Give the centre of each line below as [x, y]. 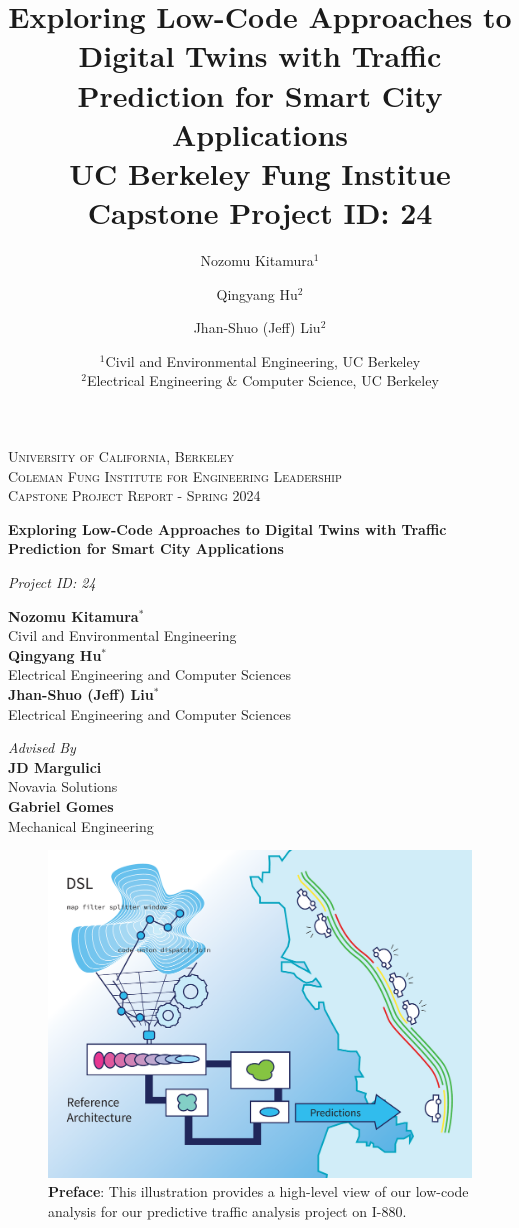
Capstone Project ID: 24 [260, 212]
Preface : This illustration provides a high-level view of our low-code [258, 1191]
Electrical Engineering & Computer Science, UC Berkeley [262, 380]
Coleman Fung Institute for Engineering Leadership [175, 475]
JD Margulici [55, 766]
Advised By [42, 747]
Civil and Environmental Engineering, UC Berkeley [263, 360]
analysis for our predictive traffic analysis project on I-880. [227, 1210]
